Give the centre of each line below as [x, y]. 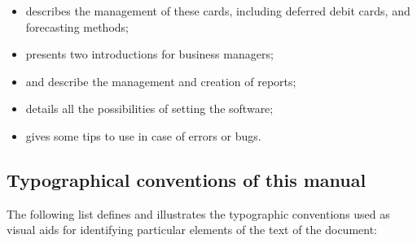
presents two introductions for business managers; [149, 54]
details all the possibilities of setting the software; [149, 108]
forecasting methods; [77, 26]
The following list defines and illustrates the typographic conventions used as [198, 213]
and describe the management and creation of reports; [161, 81]
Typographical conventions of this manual [187, 179]
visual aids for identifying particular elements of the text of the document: [192, 230]
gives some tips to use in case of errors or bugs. [143, 135]
